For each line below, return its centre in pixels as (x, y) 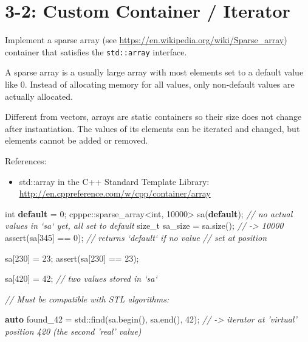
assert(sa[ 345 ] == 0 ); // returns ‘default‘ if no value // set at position (136, 237)
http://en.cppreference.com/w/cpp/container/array (115, 193)
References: (26, 160)
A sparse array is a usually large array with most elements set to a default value (154, 72)
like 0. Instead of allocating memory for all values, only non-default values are (150, 84)
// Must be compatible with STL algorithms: (87, 298)
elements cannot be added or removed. (77, 140)
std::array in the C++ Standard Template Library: (114, 181)
